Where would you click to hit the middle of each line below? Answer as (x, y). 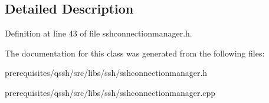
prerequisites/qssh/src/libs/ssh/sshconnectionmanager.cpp (110, 92)
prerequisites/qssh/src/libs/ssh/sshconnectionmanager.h (106, 73)
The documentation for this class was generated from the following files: (135, 53)
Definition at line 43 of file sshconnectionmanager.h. (99, 33)
